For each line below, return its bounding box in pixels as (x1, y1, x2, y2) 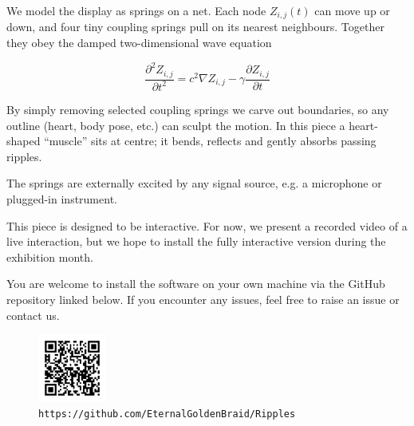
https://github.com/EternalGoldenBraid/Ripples (38, 408, 296, 420)
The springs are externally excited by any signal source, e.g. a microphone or (6, 175, 382, 191)
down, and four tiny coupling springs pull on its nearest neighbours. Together (6, 18, 384, 35)
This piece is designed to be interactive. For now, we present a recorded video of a (6, 217, 408, 234)
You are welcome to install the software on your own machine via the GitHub (6, 275, 385, 292)
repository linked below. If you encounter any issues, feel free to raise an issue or (6, 290, 400, 307)
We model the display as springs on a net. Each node (6, 2, 266, 18)
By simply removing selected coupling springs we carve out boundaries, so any (6, 101, 389, 117)
